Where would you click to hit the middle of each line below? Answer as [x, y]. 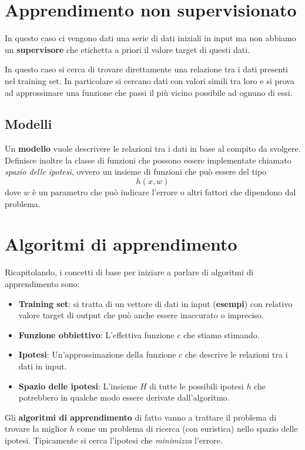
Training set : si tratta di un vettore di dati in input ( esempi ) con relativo [155, 303]
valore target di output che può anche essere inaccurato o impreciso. [141, 315]
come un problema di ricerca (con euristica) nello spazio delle [187, 429]
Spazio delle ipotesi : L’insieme [78, 386]
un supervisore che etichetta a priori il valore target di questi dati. [128, 49]
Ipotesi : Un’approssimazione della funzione [97, 354]
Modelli [29, 124]
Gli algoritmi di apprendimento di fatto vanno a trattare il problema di [141, 417]
